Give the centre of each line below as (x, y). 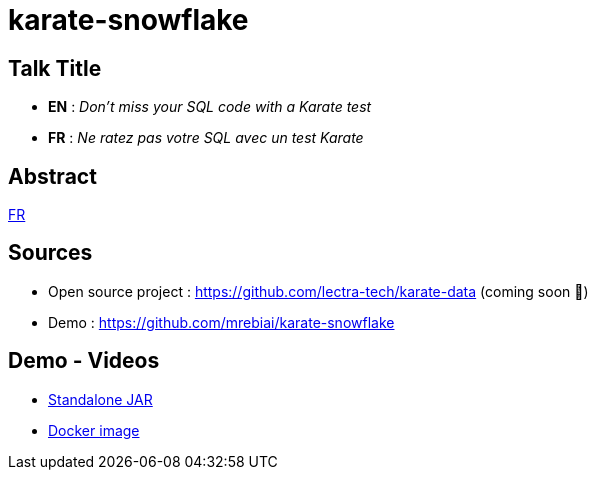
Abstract (52, 176)
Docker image (94, 430)
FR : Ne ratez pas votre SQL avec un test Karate (206, 138)
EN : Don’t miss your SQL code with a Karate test (210, 107)
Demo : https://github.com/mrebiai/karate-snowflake (221, 322)
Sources (50, 253)
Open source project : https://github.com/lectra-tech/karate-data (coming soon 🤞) (318, 291)
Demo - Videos (84, 361)
